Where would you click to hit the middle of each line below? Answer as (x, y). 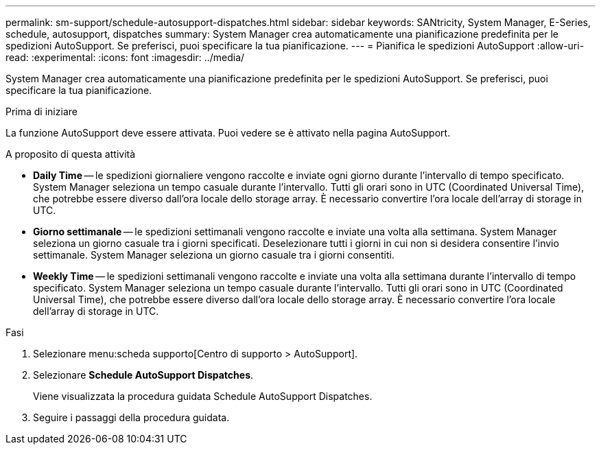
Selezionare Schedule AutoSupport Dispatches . (143, 375)
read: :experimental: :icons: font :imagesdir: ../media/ (125, 57)
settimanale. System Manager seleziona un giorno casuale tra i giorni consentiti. (214, 255)
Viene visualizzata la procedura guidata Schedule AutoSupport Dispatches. (203, 396)
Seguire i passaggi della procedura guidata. (131, 417)
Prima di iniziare (42, 111)
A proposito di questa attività (71, 154)
